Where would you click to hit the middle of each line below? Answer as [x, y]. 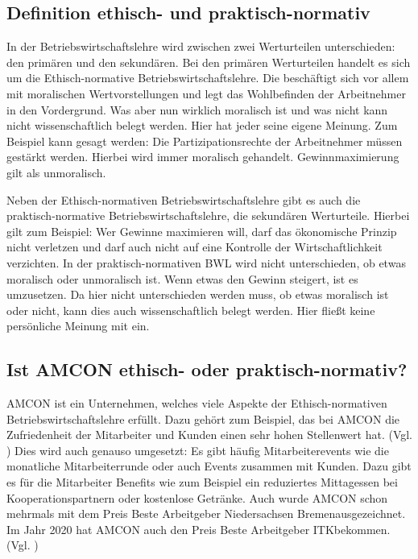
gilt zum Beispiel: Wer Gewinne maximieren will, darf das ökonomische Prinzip [202, 231]
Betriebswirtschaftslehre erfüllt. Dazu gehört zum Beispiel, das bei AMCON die [203, 418]
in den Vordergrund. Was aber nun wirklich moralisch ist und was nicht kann [197, 109]
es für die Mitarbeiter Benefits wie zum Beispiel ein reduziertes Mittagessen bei [202, 482]
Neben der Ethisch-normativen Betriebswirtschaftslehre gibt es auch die [184, 199]
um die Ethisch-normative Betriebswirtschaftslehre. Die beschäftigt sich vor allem [208, 78]
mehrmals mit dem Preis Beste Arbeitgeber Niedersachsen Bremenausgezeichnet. [206, 513]
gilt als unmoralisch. [56, 172]
